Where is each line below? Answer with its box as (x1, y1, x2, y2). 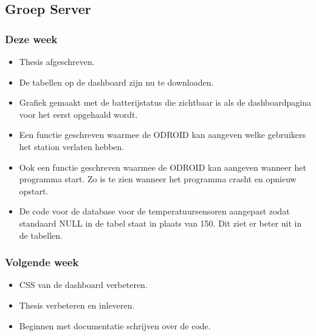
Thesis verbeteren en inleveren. (19, 298, 135, 311)
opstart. (19, 184, 49, 197)
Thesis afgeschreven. (19, 55, 95, 67)
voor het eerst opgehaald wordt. (19, 108, 138, 120)
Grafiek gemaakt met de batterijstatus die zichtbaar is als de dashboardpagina (19, 96, 311, 109)
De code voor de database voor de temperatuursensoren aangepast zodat (19, 205, 290, 218)
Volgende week (5, 255, 79, 270)
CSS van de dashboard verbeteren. (19, 278, 148, 291)
